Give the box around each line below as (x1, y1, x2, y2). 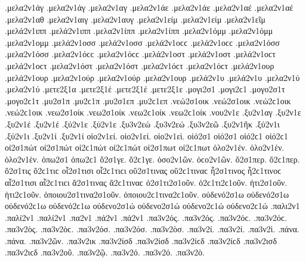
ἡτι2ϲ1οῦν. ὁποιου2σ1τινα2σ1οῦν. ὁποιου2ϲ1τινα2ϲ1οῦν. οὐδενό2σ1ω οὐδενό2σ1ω (5, 188, 289, 200)
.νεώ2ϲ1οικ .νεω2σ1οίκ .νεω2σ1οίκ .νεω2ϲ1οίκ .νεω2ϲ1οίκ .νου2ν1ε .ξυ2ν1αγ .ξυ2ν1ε (5, 106, 301, 118)
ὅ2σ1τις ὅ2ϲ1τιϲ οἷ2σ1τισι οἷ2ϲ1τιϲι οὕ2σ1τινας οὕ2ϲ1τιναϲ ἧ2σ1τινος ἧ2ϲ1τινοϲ (5, 164, 282, 177)
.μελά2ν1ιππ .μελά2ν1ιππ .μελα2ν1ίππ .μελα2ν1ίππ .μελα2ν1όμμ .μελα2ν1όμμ (5, 24, 273, 37)
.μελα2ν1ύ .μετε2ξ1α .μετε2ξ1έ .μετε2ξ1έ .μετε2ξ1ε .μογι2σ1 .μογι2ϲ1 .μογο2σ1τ (5, 83, 285, 95)
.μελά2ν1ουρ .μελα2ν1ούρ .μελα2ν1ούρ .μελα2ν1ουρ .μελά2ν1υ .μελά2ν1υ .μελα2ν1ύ (5, 71, 300, 83)
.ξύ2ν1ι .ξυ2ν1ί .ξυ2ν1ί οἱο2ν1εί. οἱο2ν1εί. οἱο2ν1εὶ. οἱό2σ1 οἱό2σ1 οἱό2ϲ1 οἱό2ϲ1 (5, 129, 288, 142)
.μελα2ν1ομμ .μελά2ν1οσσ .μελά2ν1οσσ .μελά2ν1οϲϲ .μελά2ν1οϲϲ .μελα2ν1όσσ (5, 36, 280, 48)
